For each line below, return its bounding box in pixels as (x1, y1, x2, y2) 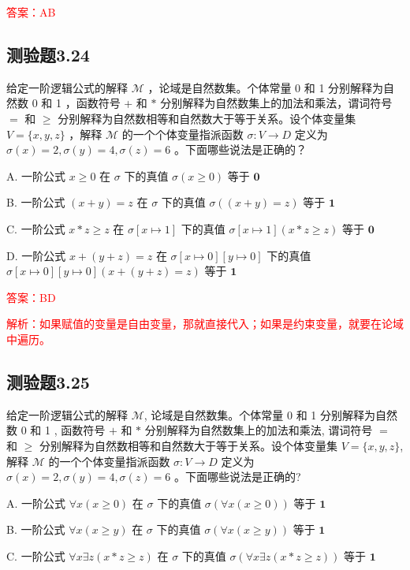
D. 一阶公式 (6, 247, 66, 263)
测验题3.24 (6, 42, 90, 66)
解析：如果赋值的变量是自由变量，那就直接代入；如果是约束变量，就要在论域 (6, 315, 404, 332)
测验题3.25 (6, 369, 90, 393)
